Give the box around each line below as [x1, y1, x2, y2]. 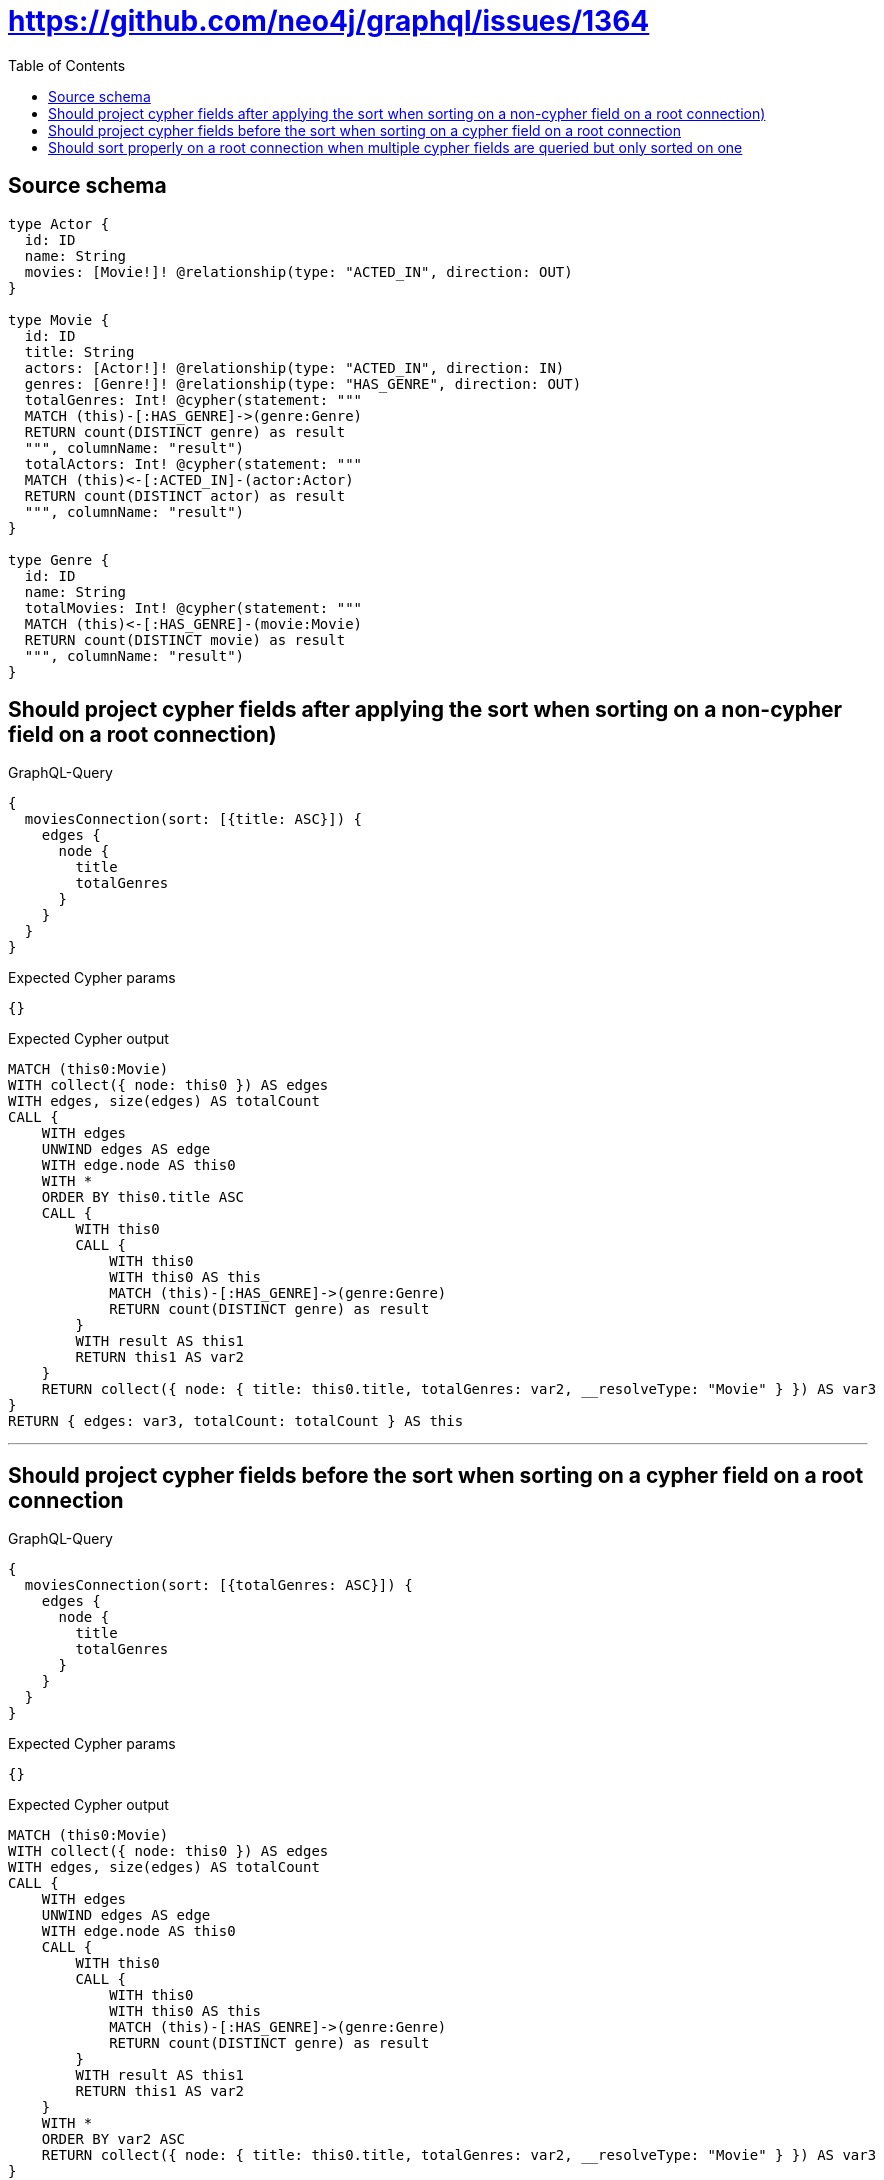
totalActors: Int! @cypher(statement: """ [24, 455, 363, 472]
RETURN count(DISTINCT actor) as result [24, 487, 346, 504]
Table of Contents [8, 56, 126, 74]
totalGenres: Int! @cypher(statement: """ [24, 391, 363, 408]
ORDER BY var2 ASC [41, 2131, 186, 2148]
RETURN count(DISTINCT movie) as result [24, 631, 346, 648]
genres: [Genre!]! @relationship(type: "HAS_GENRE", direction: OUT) [24, 375, 582, 392]
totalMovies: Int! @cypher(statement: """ [24, 599, 363, 616]
